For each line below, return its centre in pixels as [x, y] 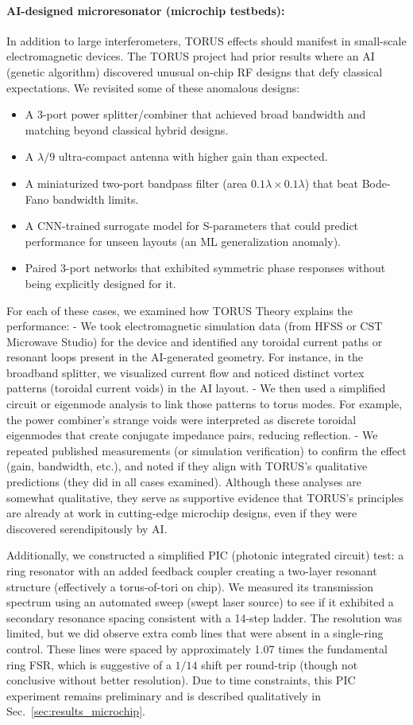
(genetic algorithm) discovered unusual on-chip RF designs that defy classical [195, 71]
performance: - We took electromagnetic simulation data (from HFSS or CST [195, 326]
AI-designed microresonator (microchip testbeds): [146, 10]
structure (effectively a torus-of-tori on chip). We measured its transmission [190, 586]
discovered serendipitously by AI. [87, 528]
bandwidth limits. [96, 199]
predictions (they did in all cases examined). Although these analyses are [184, 482]
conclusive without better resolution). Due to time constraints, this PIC [181, 680]
